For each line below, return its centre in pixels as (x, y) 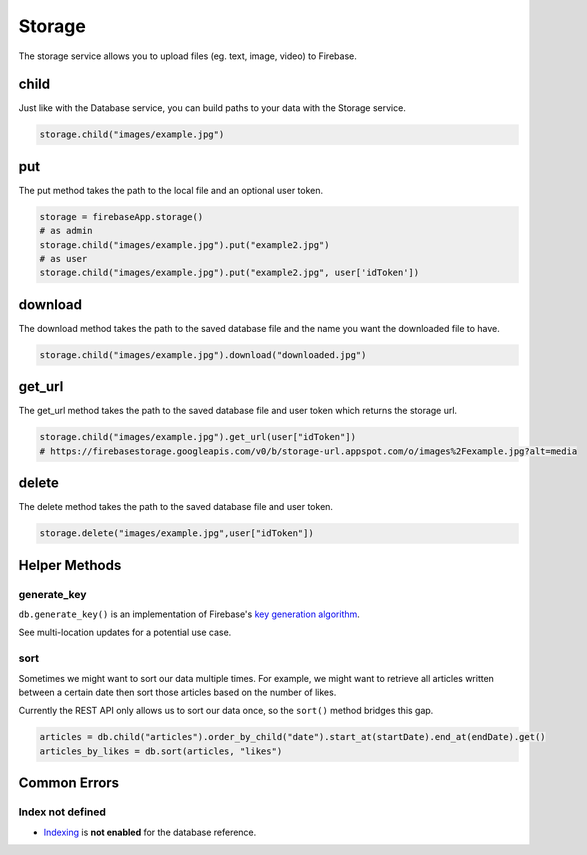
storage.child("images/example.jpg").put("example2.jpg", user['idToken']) (229, 273)
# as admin (66, 231)
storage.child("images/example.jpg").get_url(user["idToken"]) (198, 437)
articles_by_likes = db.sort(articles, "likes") (161, 751)
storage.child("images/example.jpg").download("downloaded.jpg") (203, 354)
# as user (63, 259)
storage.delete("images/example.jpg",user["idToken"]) (176, 533)
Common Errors (69, 783)
